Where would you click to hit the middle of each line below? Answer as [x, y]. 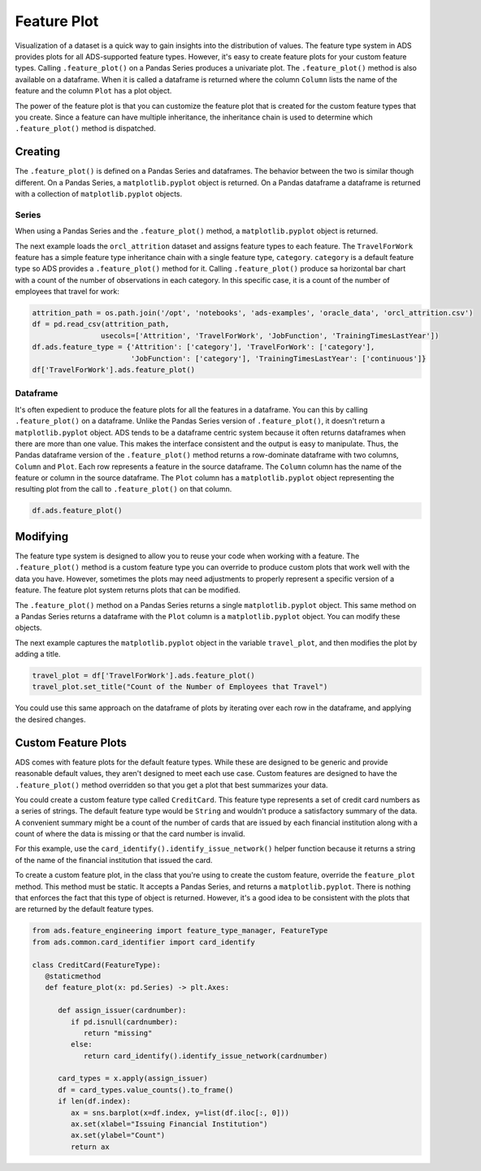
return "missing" [118, 1033]
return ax [90, 1147]
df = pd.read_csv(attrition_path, [101, 324]
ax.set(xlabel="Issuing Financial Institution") [169, 1124]
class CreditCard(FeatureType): [97, 965]
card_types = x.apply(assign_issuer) [133, 1078]
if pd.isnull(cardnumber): [124, 1021]
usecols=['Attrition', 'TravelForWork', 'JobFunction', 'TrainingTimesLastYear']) [270, 336]
